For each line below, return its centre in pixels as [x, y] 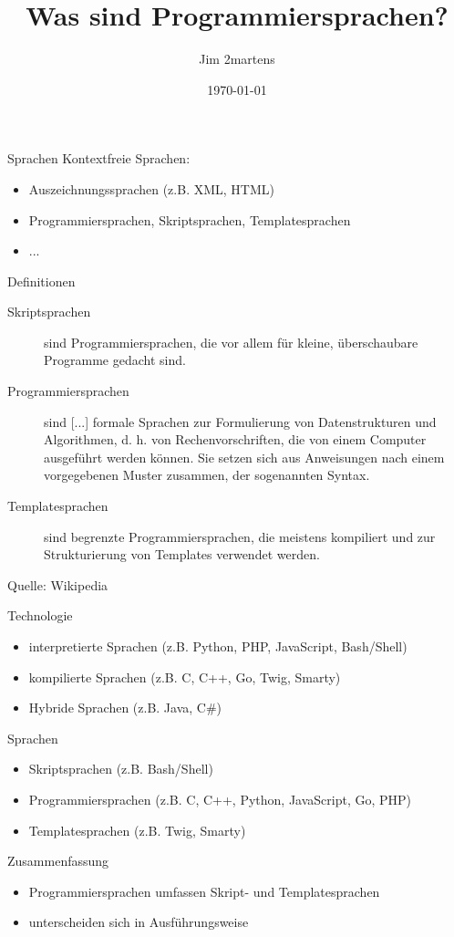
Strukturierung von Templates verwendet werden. [182, 554]
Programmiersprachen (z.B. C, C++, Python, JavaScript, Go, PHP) [220, 799]
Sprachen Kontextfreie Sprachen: [99, 158]
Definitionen [41, 281]
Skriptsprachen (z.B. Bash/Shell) [121, 769]
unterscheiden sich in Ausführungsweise [139, 922]
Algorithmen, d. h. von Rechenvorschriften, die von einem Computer [235, 439]
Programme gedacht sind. [115, 360]
